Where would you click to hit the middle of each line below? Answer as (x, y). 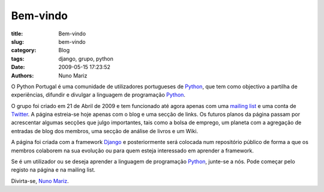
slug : (17, 41)
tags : (18, 58)
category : (24, 50)
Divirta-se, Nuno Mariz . (40, 181)
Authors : (22, 76)
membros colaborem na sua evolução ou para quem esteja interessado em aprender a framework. (133, 151)
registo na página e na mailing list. (53, 170)
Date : (18, 67)
